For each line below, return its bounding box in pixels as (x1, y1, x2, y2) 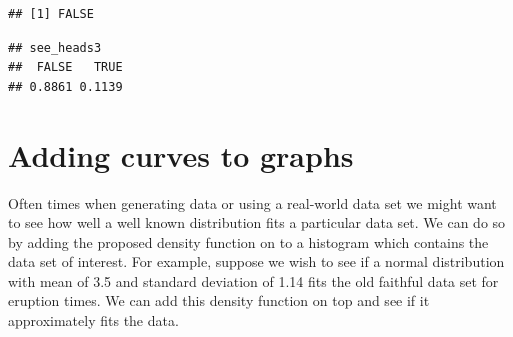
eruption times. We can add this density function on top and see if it (8, 290, 430, 311)
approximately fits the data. (8, 310, 179, 331)
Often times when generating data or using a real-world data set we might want (8, 192, 497, 213)
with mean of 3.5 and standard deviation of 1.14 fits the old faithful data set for (8, 270, 499, 291)
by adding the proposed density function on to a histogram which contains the (8, 231, 489, 252)
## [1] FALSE (8, 7, 94, 21)
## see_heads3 (8, 40, 102, 55)
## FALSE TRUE (8, 60, 123, 75)
